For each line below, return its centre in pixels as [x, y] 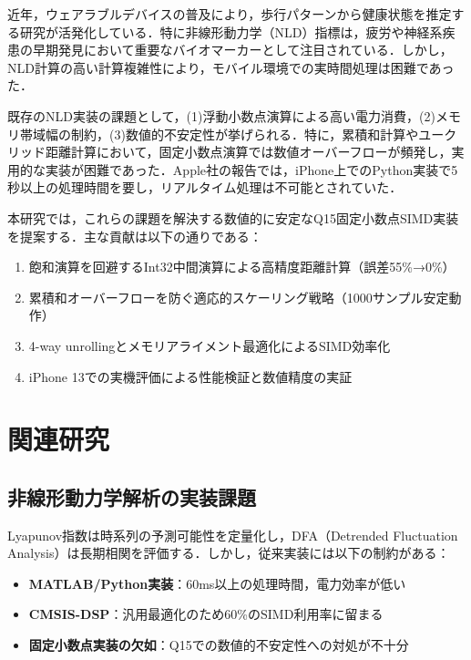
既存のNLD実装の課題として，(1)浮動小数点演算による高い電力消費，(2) [221, 115]
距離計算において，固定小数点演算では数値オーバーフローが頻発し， [248, 152]
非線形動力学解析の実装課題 [132, 496]
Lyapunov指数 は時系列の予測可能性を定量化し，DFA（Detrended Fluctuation [233, 535]
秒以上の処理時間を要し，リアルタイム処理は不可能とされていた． [205, 187]
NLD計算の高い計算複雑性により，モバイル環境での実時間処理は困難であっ [231, 67]
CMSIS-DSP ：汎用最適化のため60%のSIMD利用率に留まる [206, 614]
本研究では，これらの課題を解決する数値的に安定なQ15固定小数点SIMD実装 [233, 217]
